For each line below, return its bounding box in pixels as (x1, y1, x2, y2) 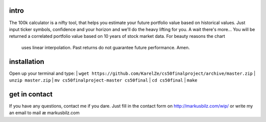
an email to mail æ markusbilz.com (9, 110, 80, 116)
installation (9, 57, 44, 66)
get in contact (9, 90, 53, 98)
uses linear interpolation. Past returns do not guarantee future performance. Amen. (21, 44, 190, 50)
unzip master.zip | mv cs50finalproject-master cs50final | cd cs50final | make (9, 77, 198, 83)
